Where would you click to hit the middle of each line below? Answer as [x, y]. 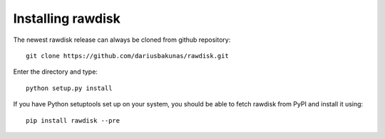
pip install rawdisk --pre [73, 120]
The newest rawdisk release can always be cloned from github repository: [122, 40]
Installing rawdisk [67, 18]
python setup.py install [69, 88]
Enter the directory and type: [55, 72]
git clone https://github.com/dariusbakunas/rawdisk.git [128, 56]
